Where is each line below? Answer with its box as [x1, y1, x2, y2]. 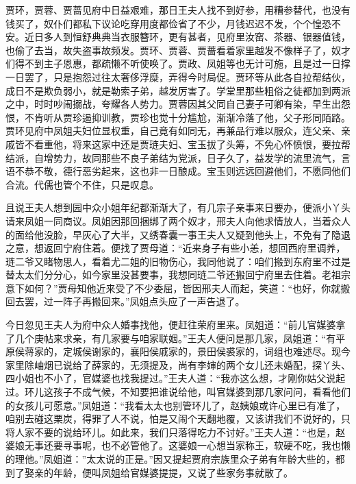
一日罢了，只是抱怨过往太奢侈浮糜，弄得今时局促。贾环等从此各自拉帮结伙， [5, 69, 351, 84]
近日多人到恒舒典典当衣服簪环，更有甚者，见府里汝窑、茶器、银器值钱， [24, 29, 351, 44]
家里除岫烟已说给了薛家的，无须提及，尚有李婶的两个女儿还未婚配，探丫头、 [5, 357, 351, 372]
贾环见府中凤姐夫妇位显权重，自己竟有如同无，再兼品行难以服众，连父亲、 [5, 123, 341, 138]
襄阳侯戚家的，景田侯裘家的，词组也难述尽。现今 [129, 344, 351, 359]
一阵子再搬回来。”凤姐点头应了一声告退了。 [53, 294, 245, 308]
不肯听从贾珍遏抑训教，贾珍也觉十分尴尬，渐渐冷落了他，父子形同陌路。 [24, 110, 351, 124]
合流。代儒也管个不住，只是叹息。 [5, 177, 159, 191]
